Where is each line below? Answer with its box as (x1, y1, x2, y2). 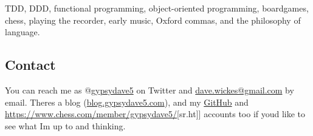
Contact (5, 55, 56, 74)
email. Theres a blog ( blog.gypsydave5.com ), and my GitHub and (5, 95, 249, 108)
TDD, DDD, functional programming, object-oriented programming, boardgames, (5, 2, 309, 14)
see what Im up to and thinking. (5, 119, 126, 132)
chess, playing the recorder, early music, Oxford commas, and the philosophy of (5, 13, 301, 26)
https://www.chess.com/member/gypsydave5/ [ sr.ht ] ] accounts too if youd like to (5, 107, 306, 120)
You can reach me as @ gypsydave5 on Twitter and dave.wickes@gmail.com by (5, 83, 294, 96)
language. (5, 25, 40, 38)
